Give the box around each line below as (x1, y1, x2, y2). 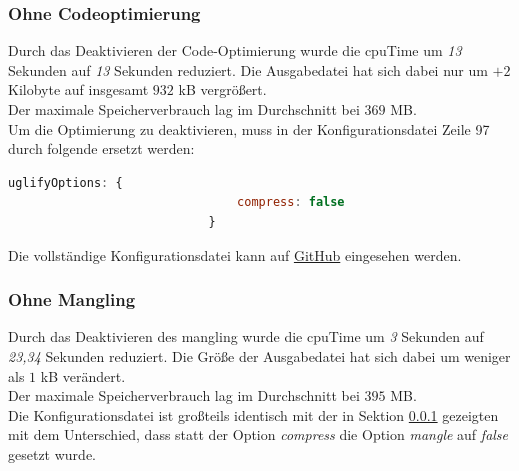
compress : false (237, 195, 345, 210)
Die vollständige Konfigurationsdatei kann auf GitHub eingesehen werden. (8, 244, 462, 265)
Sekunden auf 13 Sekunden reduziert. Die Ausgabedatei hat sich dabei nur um (8, 59, 488, 80)
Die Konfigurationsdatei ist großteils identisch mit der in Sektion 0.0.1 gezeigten (8, 404, 499, 425)
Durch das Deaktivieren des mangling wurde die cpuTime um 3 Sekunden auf (8, 326, 484, 347)
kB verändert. (40, 365, 126, 386)
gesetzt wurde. (8, 443, 96, 464)
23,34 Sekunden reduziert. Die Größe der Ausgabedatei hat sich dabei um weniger (8, 345, 511, 366)
